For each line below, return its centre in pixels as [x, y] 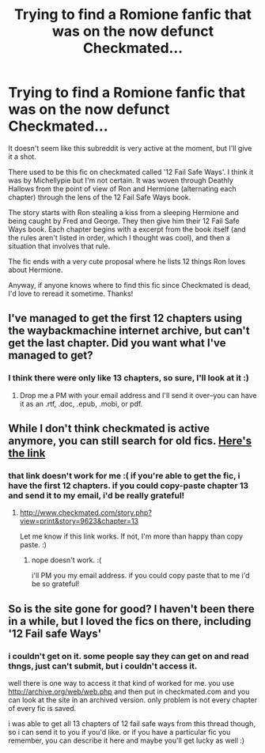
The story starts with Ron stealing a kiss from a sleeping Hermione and [123, 212]
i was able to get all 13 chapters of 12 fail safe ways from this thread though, [132, 724]
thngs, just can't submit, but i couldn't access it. [103, 666]
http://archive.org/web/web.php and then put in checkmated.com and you [129, 691]
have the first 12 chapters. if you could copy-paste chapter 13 [129, 486]
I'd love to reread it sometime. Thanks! [71, 293]
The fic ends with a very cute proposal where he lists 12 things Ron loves [127, 261]
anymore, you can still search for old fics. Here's [130, 441]
